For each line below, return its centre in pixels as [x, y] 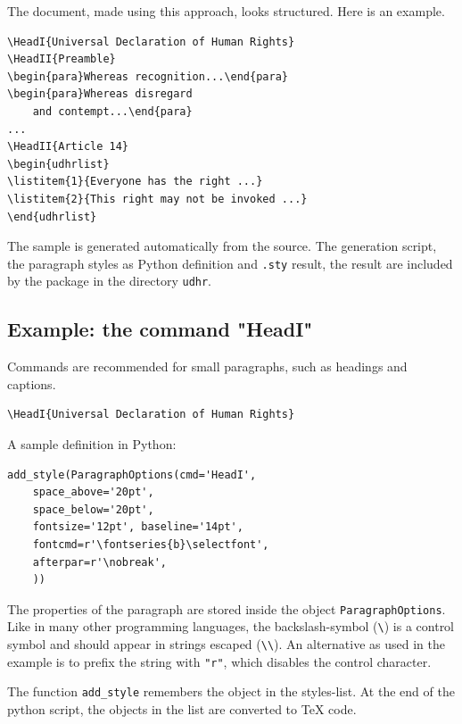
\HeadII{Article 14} [68, 147]
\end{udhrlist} [52, 216]
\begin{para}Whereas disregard [100, 94]
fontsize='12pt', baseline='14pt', [138, 527]
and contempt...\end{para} [112, 111]
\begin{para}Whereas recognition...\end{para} [148, 76]
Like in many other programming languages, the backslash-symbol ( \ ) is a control [231, 626]
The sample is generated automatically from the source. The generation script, [222, 246]
